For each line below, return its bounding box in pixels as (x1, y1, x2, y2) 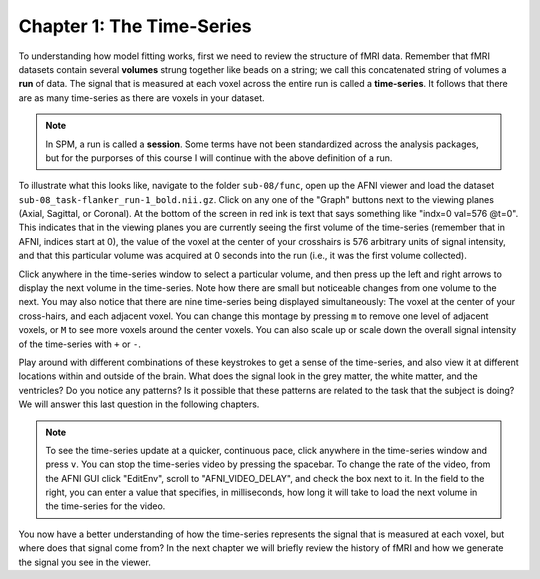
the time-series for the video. (45, 500, 166, 512)
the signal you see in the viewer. (18, 556, 152, 568)
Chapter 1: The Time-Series (18, 15, 252, 37)
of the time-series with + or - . (18, 338, 142, 350)
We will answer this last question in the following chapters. (18, 398, 260, 410)
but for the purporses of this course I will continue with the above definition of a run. (45, 151, 393, 164)
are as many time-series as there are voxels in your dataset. (18, 91, 265, 104)
